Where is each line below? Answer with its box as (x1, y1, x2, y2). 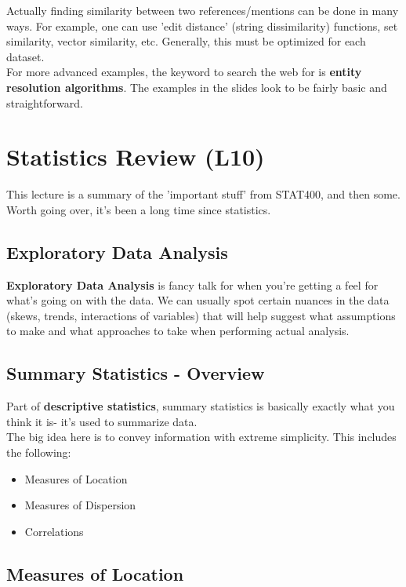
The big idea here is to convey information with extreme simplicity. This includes (6, 428, 397, 445)
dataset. (6, 48, 45, 64)
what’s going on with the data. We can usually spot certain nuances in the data (6, 292, 390, 308)
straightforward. (6, 94, 83, 111)
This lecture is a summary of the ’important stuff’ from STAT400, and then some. (6, 186, 401, 202)
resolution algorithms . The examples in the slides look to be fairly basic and (6, 78, 387, 95)
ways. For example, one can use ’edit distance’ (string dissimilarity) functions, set (6, 17, 398, 34)
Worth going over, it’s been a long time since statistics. (6, 201, 271, 217)
